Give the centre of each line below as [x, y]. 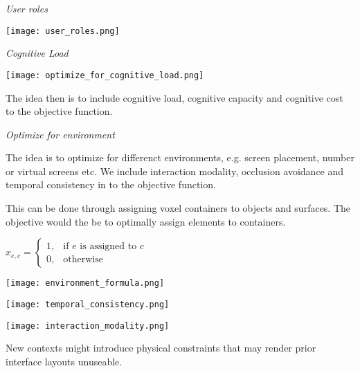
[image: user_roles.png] [63, 31]
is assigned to [108, 246]
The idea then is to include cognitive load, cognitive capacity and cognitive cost [174, 97]
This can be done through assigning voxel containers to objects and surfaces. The [178, 208]
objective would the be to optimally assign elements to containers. [146, 221]
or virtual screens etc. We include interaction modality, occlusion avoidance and [175, 171]
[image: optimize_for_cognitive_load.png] [105, 75]
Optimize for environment [60, 134]
